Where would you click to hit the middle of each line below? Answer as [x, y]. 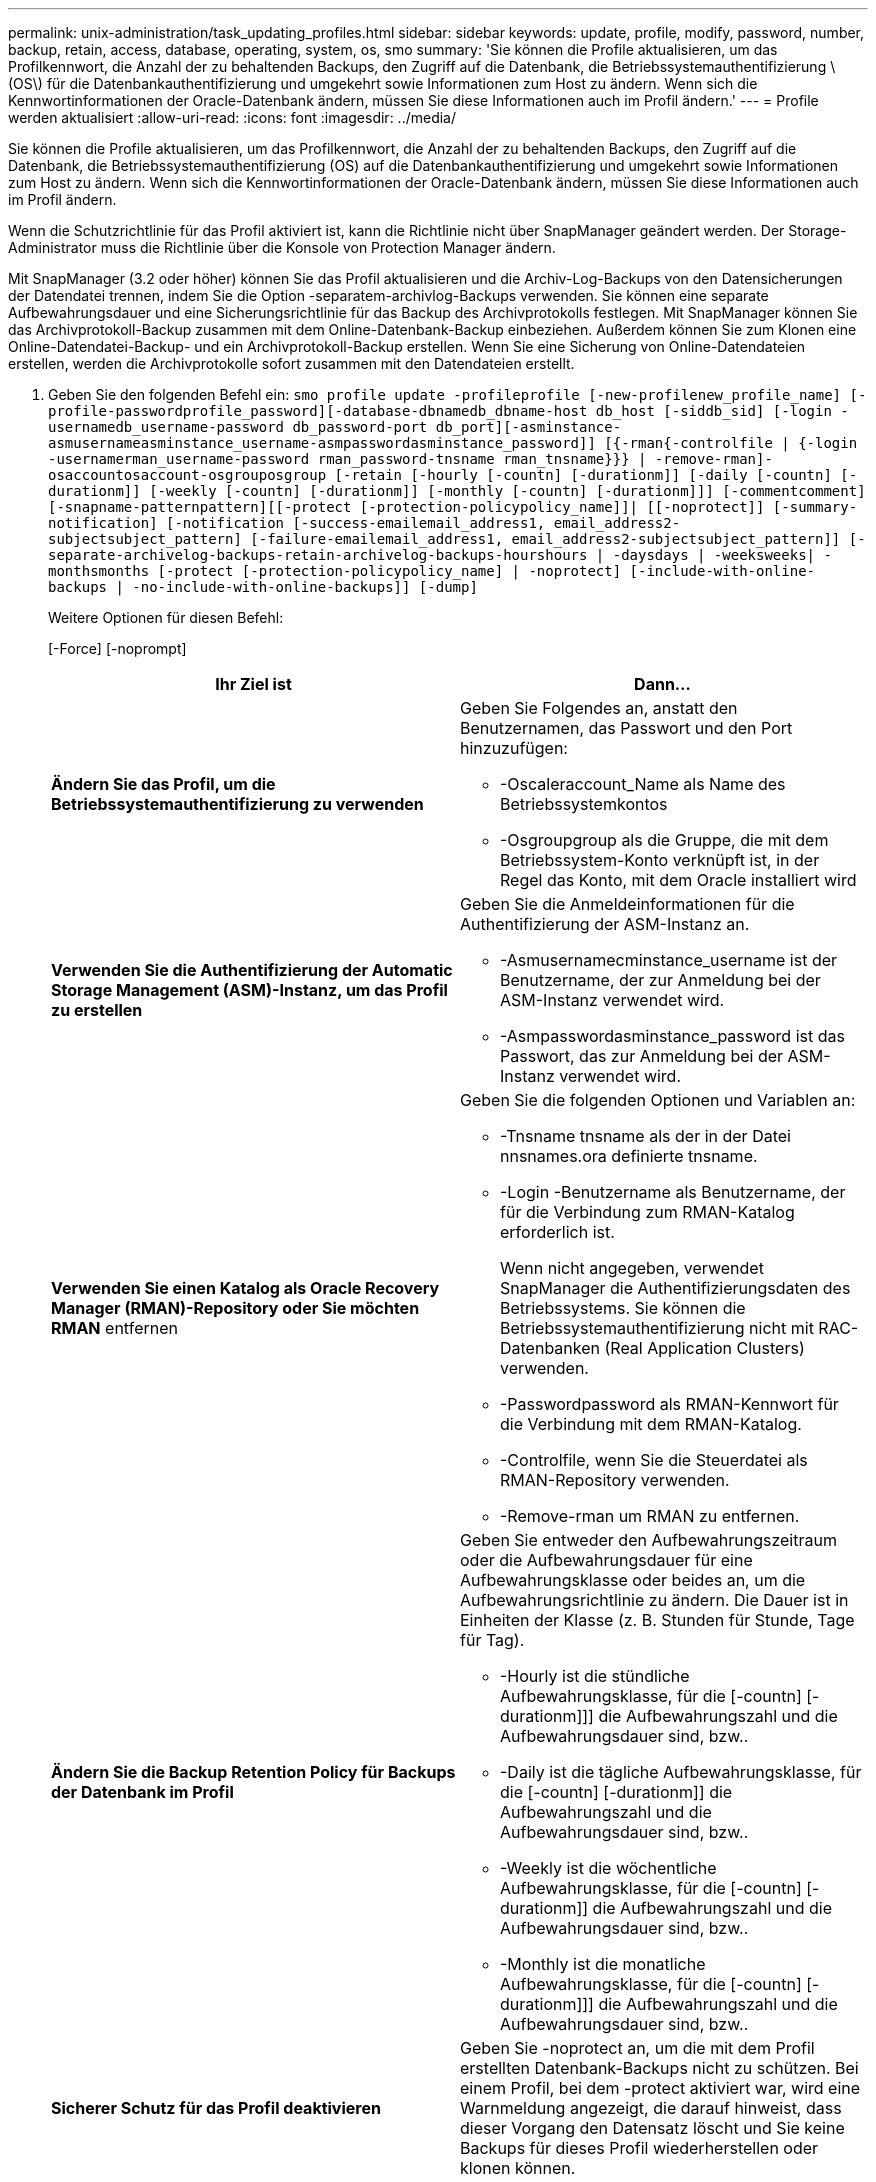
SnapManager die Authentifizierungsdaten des [675, 1288]
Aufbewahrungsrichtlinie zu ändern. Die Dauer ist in [654, 1600]
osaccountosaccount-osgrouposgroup [187, 475]
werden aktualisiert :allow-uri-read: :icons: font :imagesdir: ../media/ [232, 117]
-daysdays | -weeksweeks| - [722, 555]
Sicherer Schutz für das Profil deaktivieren [216, 2108]
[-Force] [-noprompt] [117, 648]
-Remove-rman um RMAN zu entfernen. [650, 1516]
